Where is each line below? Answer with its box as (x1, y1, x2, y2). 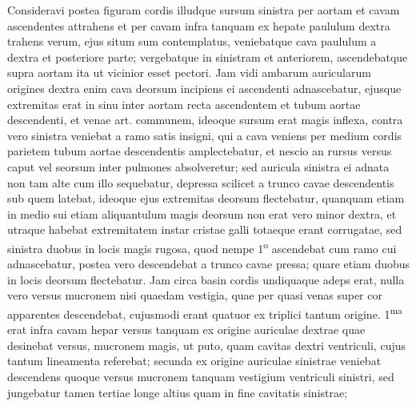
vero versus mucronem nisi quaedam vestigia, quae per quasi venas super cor (7, 287, 382, 303)
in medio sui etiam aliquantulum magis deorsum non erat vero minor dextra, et (7, 205, 397, 222)
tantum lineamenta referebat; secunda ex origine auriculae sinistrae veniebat (7, 352, 382, 369)
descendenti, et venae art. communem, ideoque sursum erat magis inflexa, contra (7, 111, 403, 128)
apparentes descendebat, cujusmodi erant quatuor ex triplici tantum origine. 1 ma (7, 303, 402, 322)
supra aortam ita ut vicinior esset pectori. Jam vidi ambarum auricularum (7, 64, 371, 81)
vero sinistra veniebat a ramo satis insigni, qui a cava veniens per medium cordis (7, 127, 402, 143)
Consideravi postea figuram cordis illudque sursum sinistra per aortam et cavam (7, 2, 400, 18)
